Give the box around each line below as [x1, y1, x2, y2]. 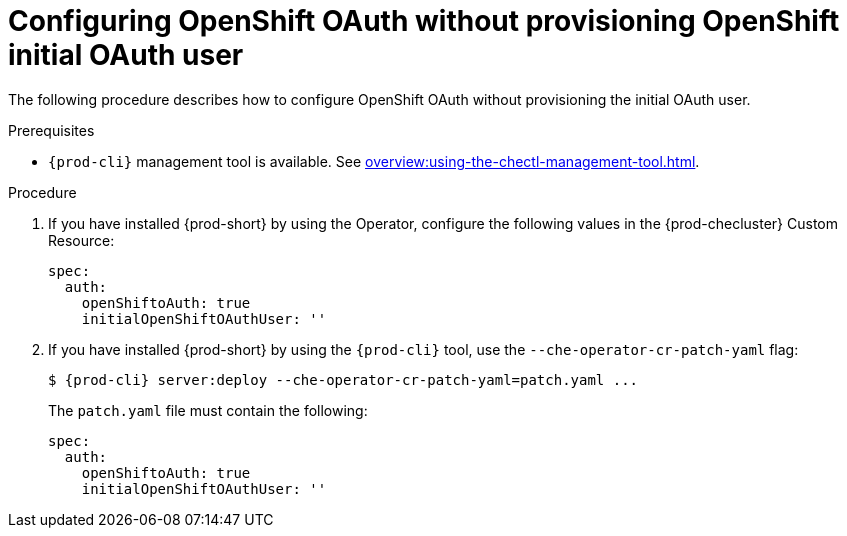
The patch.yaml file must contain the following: [48, 401, 368, 419]
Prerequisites [8, 121, 95, 139]
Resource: [48, 231, 115, 249]
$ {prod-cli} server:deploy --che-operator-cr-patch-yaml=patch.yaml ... [48, 371, 639, 388]
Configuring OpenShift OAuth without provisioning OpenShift [8, 4, 840, 38]
